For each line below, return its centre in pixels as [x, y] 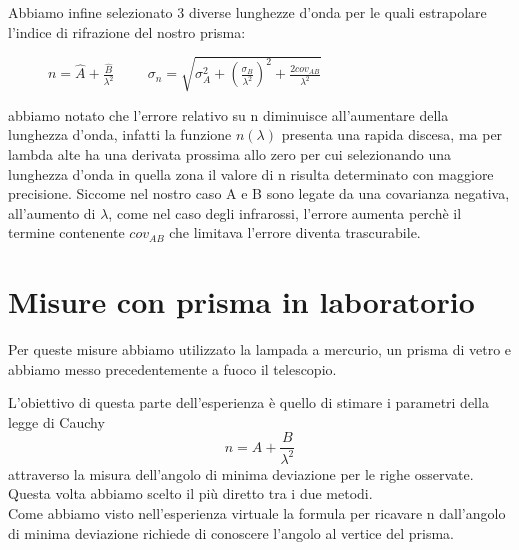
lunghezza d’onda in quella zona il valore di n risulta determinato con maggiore [251, 173]
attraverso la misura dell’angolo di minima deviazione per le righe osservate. [241, 473]
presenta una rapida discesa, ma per [392, 134]
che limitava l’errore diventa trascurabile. [295, 232]
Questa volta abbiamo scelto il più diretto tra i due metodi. [190, 493]
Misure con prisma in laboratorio [241, 301]
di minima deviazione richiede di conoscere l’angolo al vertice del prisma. [231, 532]
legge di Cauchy [56, 421]
